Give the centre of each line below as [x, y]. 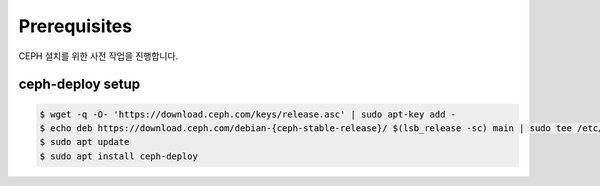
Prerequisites [75, 26]
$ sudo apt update [84, 142]
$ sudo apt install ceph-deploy [119, 156]
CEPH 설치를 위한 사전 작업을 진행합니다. [98, 56]
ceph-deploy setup [79, 84]
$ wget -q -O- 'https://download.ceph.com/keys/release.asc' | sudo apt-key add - [248, 114]
